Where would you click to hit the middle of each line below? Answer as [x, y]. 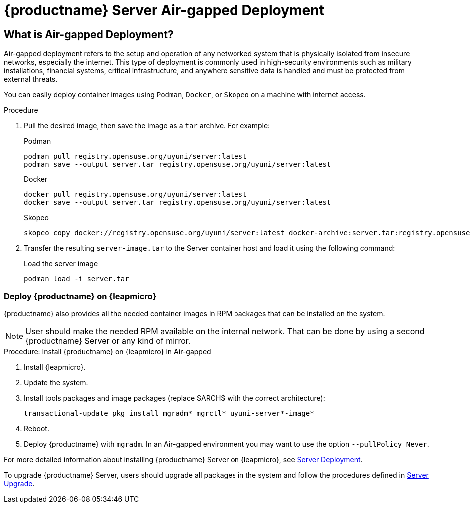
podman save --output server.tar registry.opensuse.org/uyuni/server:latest [178, 164]
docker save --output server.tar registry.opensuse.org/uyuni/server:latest [178, 203]
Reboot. [37, 428]
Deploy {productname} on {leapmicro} [80, 296]
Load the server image [61, 264]
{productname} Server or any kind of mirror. [108, 341]
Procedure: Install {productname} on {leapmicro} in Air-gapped [108, 351]
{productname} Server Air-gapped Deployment [164, 10]
